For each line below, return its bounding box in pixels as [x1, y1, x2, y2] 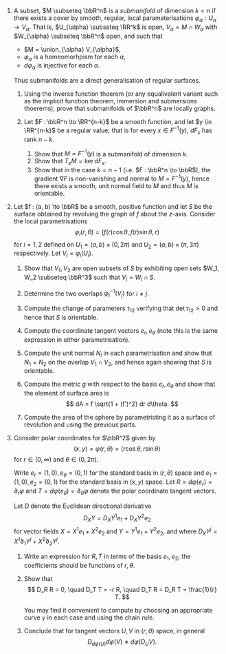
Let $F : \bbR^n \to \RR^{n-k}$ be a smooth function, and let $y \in [23, 118, 212, 126]
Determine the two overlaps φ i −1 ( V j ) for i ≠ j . [23, 288, 149, 299]
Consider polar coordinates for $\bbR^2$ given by [13, 434, 156, 442]
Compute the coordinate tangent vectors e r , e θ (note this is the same [23, 326, 218, 336]
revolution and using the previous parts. [23, 420, 137, 429]
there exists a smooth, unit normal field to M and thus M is [34, 181, 199, 190]
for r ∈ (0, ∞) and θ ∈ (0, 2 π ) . [13, 456, 99, 464]
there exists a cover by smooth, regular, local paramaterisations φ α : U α [13, 14, 216, 23]
